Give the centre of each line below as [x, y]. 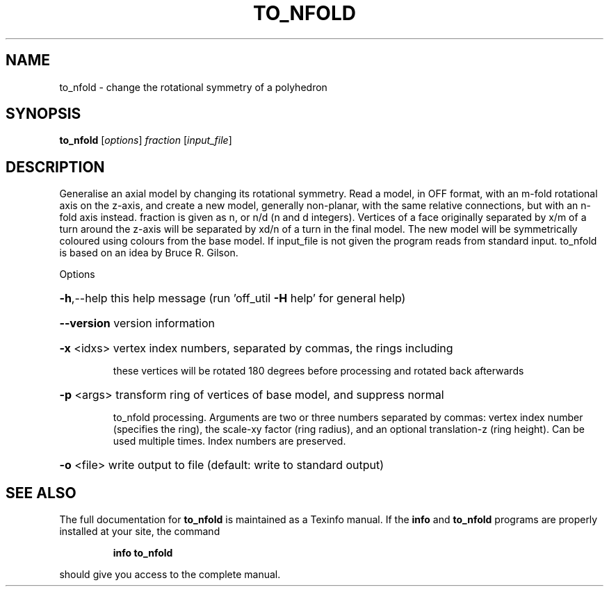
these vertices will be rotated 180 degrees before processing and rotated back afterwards [318, 371]
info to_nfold [143, 553]
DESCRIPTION [55, 167]
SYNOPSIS [43, 114]
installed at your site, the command [140, 532]
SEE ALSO [41, 493]
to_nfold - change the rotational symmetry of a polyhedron [193, 87]
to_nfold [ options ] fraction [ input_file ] [146, 140]
